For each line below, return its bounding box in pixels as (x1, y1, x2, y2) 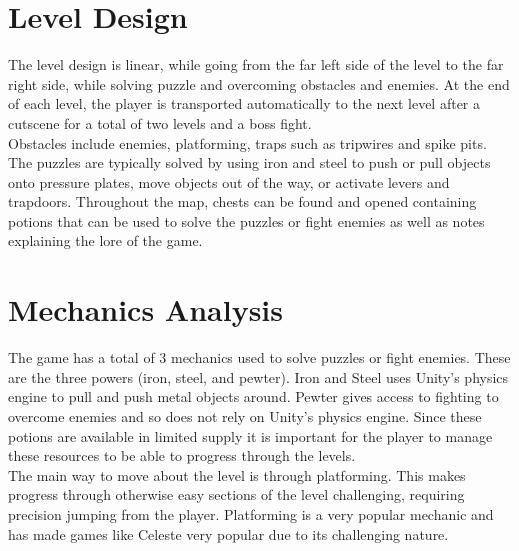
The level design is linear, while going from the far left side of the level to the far (8, 54, 504, 75)
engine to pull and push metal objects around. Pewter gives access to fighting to (8, 386, 499, 407)
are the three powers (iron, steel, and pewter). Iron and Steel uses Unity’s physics (8, 366, 509, 387)
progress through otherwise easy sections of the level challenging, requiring (8, 484, 465, 505)
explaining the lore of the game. (8, 230, 203, 251)
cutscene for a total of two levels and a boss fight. (8, 112, 312, 133)
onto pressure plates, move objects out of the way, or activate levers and (8, 171, 450, 192)
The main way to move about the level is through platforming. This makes (8, 464, 466, 485)
